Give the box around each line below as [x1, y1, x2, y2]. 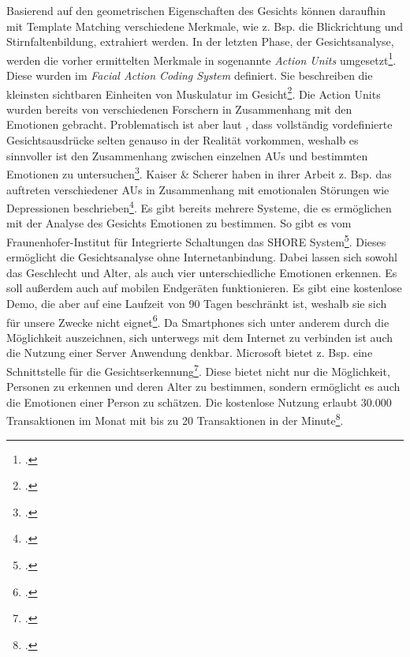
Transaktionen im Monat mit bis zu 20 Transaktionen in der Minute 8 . [6, 410, 344, 429]
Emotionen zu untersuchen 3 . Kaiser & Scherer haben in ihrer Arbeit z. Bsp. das [6, 163, 392, 182]
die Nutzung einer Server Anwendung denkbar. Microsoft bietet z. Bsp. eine [6, 344, 373, 361]
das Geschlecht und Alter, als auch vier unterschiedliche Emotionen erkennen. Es [6, 264, 397, 280]
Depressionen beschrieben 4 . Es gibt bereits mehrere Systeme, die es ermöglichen [6, 197, 392, 216]
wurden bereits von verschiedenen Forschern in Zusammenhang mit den [6, 100, 352, 117]
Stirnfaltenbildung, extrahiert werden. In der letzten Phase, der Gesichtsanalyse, [6, 33, 394, 50]
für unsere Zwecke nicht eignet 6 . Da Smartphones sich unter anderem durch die [6, 311, 389, 330]
